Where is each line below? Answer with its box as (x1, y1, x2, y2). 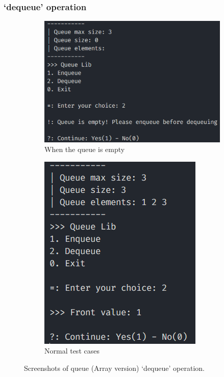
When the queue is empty (44, 144, 125, 155)
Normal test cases (44, 345, 99, 356)
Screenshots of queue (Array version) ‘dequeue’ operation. (24, 362, 205, 373)
